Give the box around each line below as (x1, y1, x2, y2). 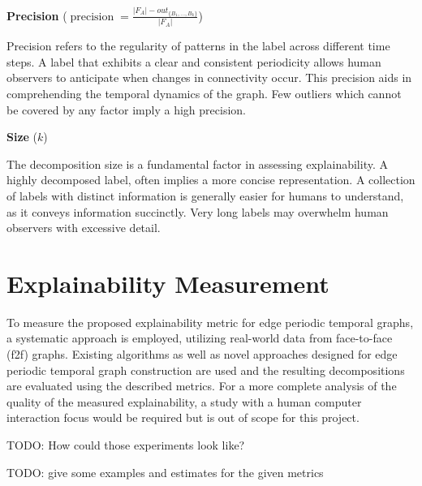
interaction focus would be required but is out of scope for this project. (6, 409, 360, 426)
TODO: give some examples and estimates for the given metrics (6, 463, 324, 480)
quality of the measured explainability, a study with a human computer (6, 393, 362, 410)
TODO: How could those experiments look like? (6, 437, 245, 454)
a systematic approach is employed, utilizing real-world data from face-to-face (6, 329, 393, 346)
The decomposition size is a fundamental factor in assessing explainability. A (6, 155, 388, 172)
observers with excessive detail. (6, 219, 161, 236)
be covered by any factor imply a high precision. (6, 101, 246, 118)
